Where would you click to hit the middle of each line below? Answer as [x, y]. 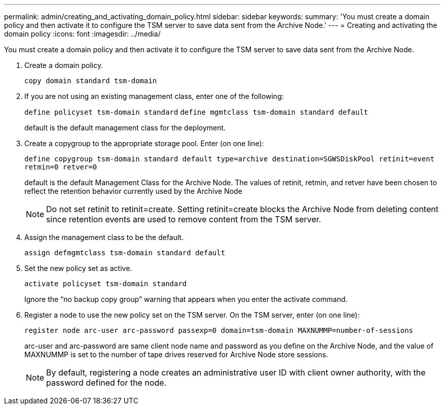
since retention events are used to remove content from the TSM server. [184, 219]
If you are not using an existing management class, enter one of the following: [154, 96]
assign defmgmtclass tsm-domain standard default [125, 253]
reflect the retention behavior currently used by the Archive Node [133, 191]
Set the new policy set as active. [78, 268]
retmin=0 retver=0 [61, 167]
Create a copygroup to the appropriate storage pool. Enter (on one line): [144, 143]
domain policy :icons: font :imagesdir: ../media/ [82, 34]
